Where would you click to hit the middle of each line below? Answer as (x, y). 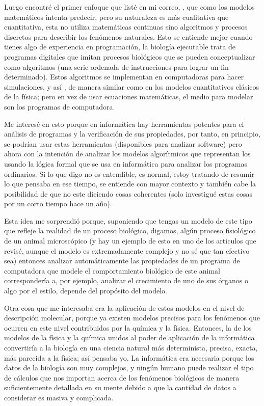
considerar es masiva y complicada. (59, 397)
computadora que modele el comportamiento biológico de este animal (112, 270)
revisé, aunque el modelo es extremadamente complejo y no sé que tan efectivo (127, 250)
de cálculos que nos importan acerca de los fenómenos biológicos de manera (122, 377)
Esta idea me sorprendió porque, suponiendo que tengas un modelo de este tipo (128, 220)
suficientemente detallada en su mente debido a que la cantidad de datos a (120, 387)
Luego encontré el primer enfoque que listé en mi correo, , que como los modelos (129, 7)
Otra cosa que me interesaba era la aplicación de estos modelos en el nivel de (124, 307)
